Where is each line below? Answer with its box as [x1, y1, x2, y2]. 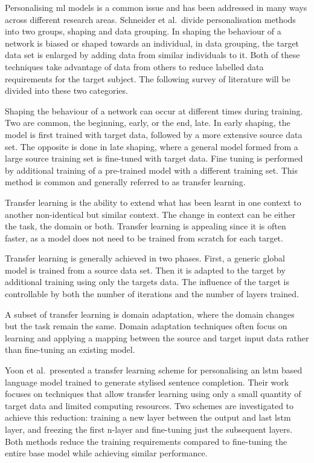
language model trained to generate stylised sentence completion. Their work [5, 375, 289, 388]
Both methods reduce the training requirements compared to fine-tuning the [5, 435, 287, 447]
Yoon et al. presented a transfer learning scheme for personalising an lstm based [5, 364, 303, 376]
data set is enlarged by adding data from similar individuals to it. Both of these [5, 48, 300, 61]
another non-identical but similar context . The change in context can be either [5, 208, 296, 220]
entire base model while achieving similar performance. [5, 447, 208, 459]
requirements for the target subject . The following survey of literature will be [5, 72, 290, 85]
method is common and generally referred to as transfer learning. [5, 176, 246, 188]
